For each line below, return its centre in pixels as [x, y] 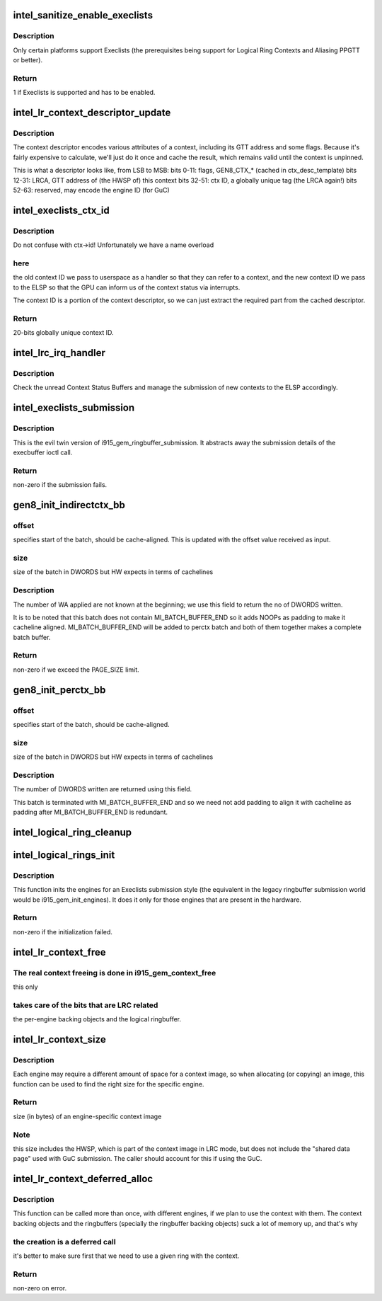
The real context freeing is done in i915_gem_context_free [115, 973]
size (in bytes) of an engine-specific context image [87, 1116]
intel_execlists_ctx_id [61, 210]
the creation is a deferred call [64, 1242]
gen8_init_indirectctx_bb [69, 505]
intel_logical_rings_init [64, 855]
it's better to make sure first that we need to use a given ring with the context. [126, 1256]
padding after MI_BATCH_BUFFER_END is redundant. [91, 812]
